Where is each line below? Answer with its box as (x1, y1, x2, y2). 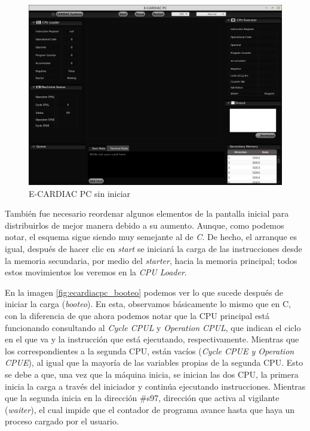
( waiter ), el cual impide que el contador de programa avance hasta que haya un (5, 403, 295, 415)
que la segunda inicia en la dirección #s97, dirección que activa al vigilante (5, 391, 280, 404)
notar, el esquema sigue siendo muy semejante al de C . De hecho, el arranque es (5, 230, 297, 243)
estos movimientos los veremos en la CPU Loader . (5, 266, 187, 278)
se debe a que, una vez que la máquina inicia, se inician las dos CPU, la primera (5, 368, 299, 380)
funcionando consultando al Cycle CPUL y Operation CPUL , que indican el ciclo (5, 321, 301, 333)
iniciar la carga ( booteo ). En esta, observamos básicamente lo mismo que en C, (5, 298, 291, 310)
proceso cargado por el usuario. (5, 415, 119, 427)
